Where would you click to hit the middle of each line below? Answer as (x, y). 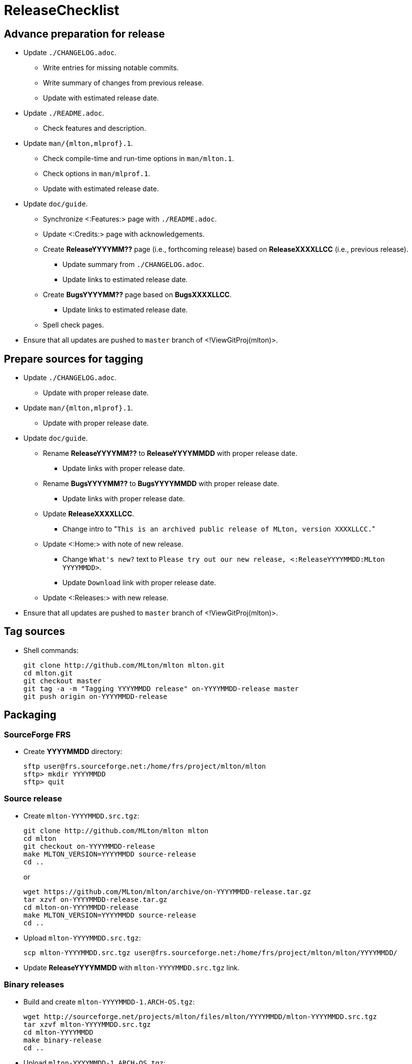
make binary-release (63, 1040)
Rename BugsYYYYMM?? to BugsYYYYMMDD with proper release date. (161, 484)
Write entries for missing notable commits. (111, 68)
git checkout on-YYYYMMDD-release (89, 846)
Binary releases (34, 985)
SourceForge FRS (38, 734)
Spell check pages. (74, 325)
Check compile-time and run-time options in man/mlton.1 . (138, 159)
